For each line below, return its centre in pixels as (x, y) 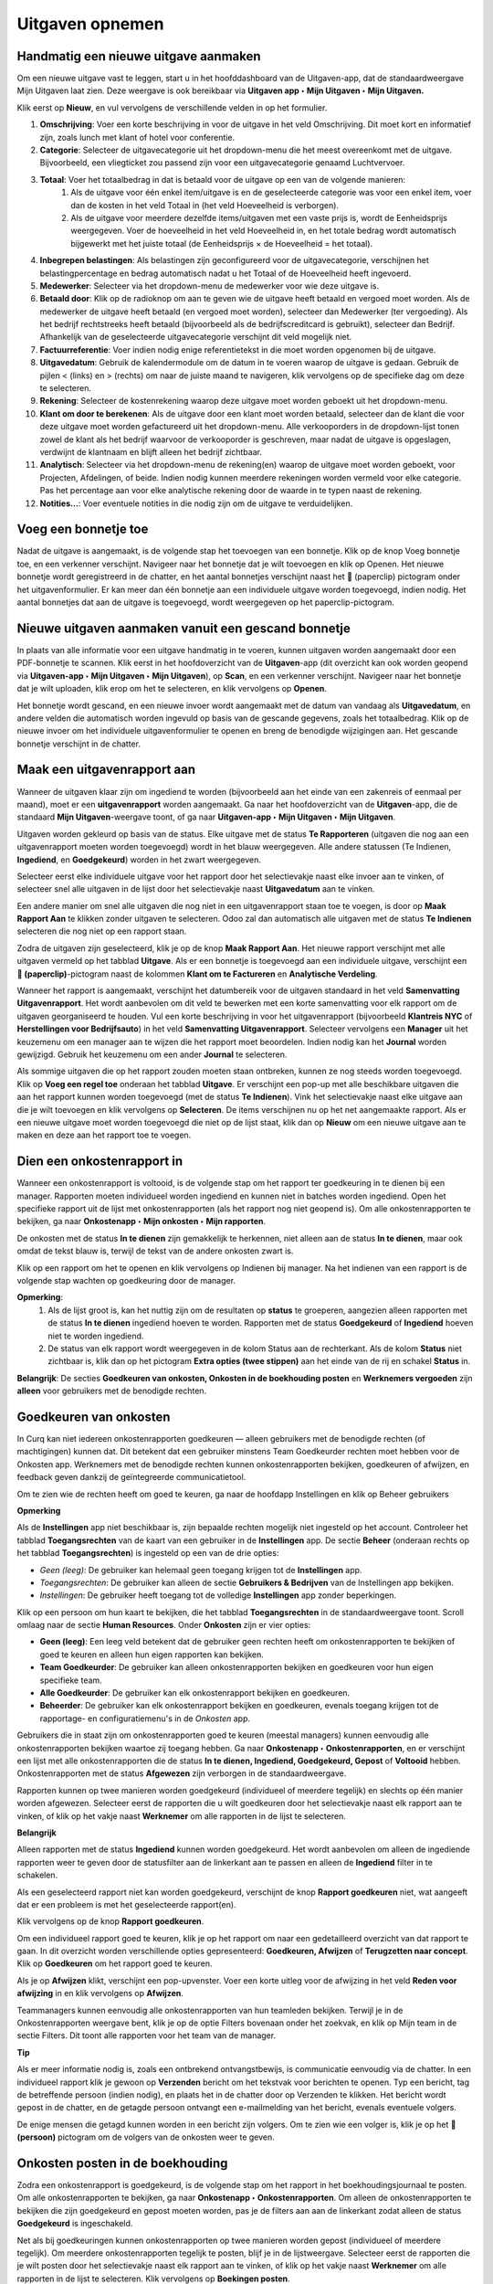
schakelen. (37, 1875)
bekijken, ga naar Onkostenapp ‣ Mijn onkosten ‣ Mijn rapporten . (142, 1221)
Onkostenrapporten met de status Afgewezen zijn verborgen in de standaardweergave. (182, 1773)
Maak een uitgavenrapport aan (106, 770)
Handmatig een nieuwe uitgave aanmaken (139, 56)
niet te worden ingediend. (96, 1336)
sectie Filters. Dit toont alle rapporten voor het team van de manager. (147, 2036)
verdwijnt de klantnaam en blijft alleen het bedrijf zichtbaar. (151, 452)
